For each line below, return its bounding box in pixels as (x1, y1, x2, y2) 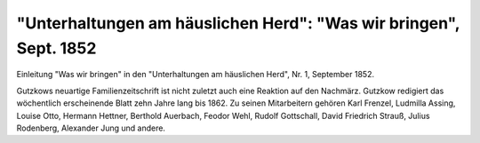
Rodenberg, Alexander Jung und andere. (16, 123, 166, 133)
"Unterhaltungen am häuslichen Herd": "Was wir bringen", (16, 13, 460, 33)
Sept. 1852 (16, 38, 97, 58)
